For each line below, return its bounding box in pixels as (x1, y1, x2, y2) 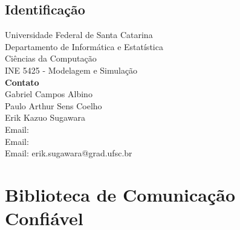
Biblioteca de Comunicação (5, 182, 236, 206)
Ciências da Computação (5, 52, 97, 65)
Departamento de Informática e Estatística (5, 40, 163, 53)
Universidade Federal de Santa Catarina (5, 28, 153, 41)
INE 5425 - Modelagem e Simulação (5, 63, 138, 76)
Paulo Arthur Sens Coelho (5, 99, 102, 112)
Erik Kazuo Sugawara (5, 111, 85, 124)
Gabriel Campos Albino (5, 88, 92, 100)
